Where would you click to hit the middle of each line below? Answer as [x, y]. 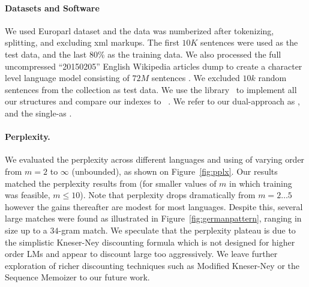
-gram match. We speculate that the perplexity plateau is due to [177, 230]
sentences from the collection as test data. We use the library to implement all [151, 89]
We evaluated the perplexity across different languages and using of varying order [155, 159]
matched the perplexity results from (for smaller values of [111, 183]
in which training [261, 183]
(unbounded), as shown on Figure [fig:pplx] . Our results [175, 171]
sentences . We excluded [196, 78]
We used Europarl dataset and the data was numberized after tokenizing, [139, 30]
